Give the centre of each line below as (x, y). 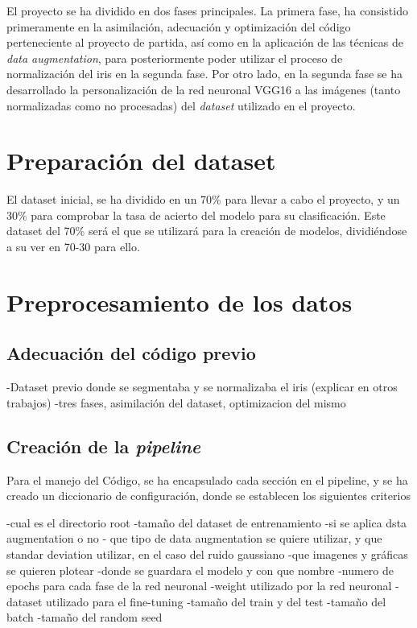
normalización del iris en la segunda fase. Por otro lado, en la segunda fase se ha (204, 74)
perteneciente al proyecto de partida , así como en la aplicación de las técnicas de (205, 42)
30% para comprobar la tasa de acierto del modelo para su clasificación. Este (196, 215)
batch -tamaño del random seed (85, 617)
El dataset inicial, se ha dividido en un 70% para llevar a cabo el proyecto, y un (203, 199)
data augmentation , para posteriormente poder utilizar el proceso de (175, 58)
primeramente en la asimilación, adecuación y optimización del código (179, 26)
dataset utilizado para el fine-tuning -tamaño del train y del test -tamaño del (196, 601)
